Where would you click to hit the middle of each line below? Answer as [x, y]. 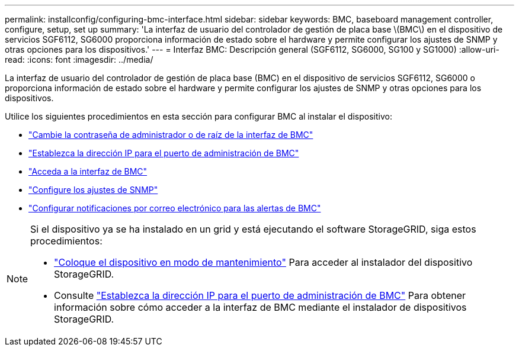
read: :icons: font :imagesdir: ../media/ [79, 59]
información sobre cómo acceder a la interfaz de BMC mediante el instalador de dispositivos [260, 307]
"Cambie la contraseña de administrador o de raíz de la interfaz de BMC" [171, 135]
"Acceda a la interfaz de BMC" [88, 171]
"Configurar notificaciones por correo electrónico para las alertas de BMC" [175, 208]
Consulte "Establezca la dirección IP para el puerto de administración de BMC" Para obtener [260, 295]
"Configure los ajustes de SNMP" [93, 190]
